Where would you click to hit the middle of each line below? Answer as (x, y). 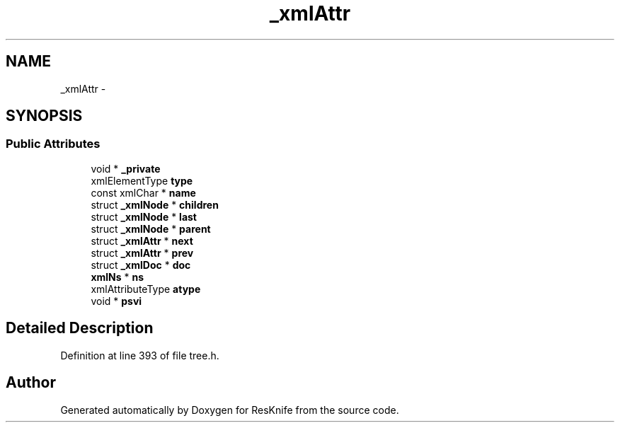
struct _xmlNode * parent (151, 229)
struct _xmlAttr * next (142, 241)
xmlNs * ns (117, 277)
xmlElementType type (142, 180)
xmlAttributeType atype (146, 289)
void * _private (126, 168)
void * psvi (116, 301)
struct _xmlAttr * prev (142, 253)
